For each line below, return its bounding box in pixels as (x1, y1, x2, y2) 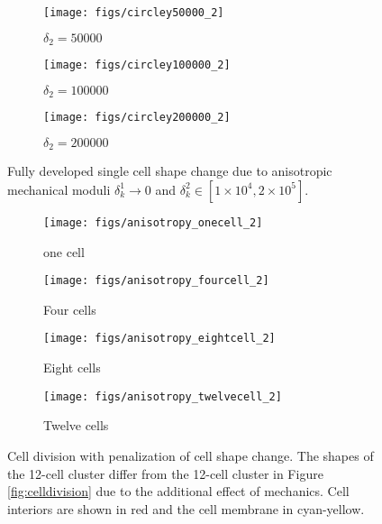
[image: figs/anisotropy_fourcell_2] (43, 274, 269, 288)
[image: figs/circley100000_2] (43, 59, 231, 72)
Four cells (43, 299, 96, 318)
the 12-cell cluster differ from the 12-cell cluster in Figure (7, 464, 323, 483)
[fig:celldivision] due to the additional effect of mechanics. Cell (7, 482, 350, 501)
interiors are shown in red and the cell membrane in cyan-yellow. (7, 499, 365, 518)
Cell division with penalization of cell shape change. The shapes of (7, 446, 374, 464)
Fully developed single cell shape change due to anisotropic (7, 161, 332, 180)
